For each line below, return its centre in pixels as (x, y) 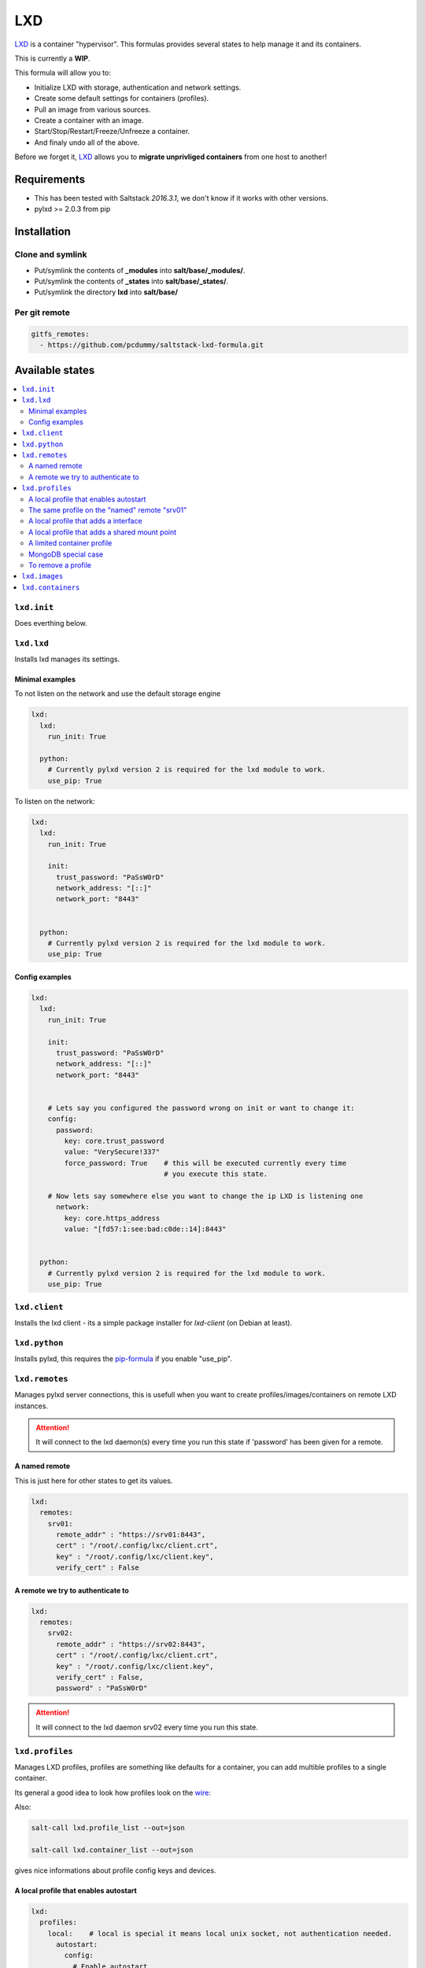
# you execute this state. (216, 1174)
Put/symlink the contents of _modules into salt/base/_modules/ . (140, 270)
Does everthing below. (51, 623)
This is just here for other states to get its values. (94, 1481)
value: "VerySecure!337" (112, 1152)
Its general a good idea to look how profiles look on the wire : (113, 1792)
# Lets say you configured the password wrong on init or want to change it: (201, 1108)
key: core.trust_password (114, 1141)
